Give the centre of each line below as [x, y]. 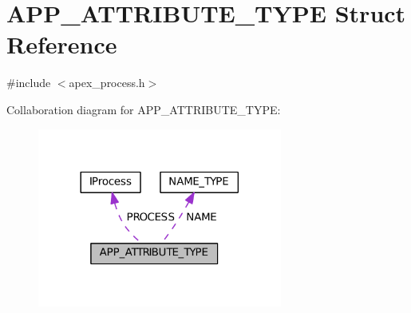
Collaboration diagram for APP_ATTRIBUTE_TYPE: [144, 109]
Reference [62, 44]
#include [29, 83]
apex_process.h [107, 83]
